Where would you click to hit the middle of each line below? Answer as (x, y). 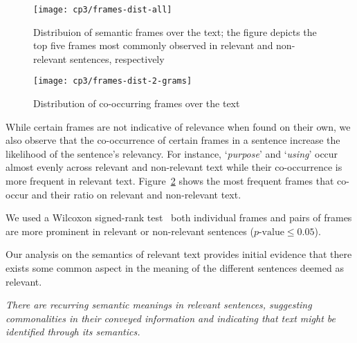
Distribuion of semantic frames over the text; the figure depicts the (175, 31)
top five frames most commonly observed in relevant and (153, 45)
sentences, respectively (117, 58)
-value (271, 232)
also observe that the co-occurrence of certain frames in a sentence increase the (173, 140)
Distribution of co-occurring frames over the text (137, 103)
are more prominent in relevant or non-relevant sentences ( (130, 231)
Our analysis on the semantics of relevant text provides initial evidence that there (179, 254)
